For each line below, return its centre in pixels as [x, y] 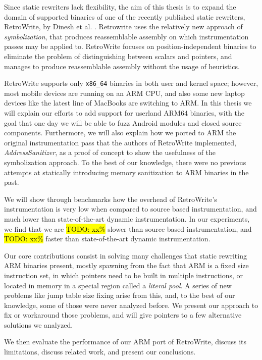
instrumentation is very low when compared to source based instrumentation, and [130, 209]
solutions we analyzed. [39, 324]
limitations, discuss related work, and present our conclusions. [100, 352]
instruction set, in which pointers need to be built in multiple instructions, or [124, 275]
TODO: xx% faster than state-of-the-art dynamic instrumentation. [107, 239]
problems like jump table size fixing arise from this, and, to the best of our [120, 295]
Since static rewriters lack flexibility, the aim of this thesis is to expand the [120, 7]
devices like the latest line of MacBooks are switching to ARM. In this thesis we [128, 103]
